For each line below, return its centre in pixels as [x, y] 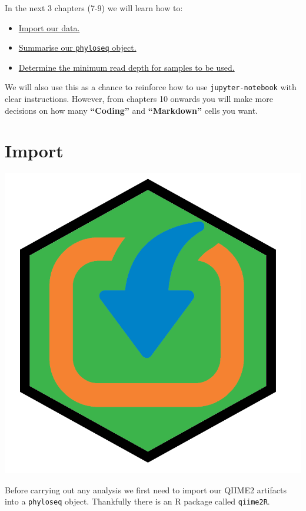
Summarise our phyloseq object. [77, 47]
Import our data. [49, 27]
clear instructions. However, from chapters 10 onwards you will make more [139, 99]
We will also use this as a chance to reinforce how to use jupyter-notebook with [151, 87]
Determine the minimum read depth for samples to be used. [127, 67]
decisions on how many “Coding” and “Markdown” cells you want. [131, 110]
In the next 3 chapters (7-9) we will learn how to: [94, 8]
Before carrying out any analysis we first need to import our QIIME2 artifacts [146, 489]
